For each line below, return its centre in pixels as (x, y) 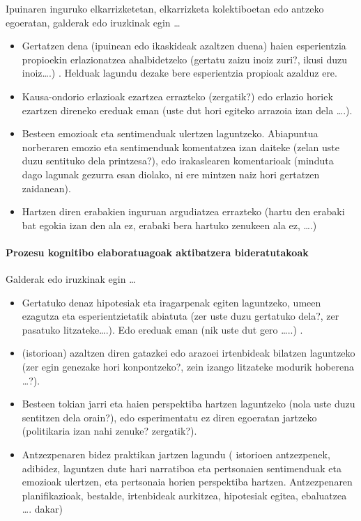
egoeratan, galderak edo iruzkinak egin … (93, 22)
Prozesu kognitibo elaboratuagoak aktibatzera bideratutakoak (157, 252)
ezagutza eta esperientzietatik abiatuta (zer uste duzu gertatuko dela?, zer (180, 316)
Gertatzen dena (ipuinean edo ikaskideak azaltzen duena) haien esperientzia (184, 46)
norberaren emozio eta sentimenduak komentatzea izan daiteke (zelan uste (181, 147)
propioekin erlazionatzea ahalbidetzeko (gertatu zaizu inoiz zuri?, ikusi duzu (184, 59)
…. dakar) (42, 509)
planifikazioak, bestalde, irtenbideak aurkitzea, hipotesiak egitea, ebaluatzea (184, 495)
